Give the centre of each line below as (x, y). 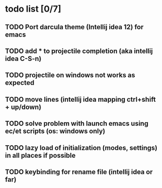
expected (20, 83)
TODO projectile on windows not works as (70, 75)
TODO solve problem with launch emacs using (77, 123)
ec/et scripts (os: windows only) (55, 131)
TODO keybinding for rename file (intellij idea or (79, 172)
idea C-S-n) (23, 59)
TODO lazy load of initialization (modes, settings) (81, 148)
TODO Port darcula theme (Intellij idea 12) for (74, 27)
